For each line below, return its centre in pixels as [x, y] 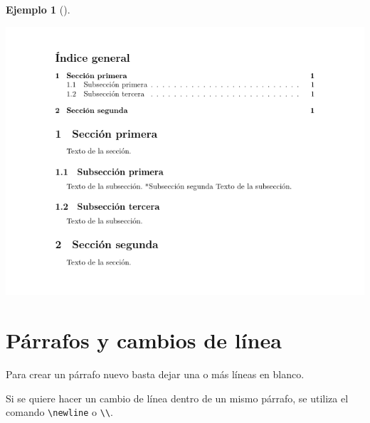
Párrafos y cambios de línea [144, 339]
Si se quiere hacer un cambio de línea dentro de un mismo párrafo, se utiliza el [177, 398]
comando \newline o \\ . [59, 412]
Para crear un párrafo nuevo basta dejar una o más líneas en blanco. [155, 374]
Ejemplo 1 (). [38, 9]
